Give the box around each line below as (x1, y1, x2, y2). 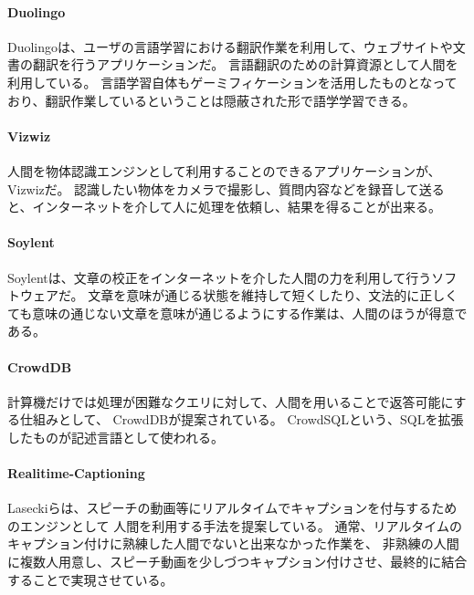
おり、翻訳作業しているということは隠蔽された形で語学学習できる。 (7, 90, 416, 110)
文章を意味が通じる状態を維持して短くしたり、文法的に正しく (88, 286, 458, 305)
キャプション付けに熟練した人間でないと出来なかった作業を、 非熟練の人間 (7, 534, 459, 553)
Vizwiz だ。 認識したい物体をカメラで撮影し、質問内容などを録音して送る (7, 179, 445, 198)
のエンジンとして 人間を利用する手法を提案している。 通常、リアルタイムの (7, 516, 463, 535)
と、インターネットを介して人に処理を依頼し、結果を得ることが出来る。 (7, 197, 442, 216)
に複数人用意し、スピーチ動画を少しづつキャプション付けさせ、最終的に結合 (7, 552, 468, 571)
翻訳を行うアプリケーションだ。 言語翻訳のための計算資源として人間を (32, 55, 458, 74)
